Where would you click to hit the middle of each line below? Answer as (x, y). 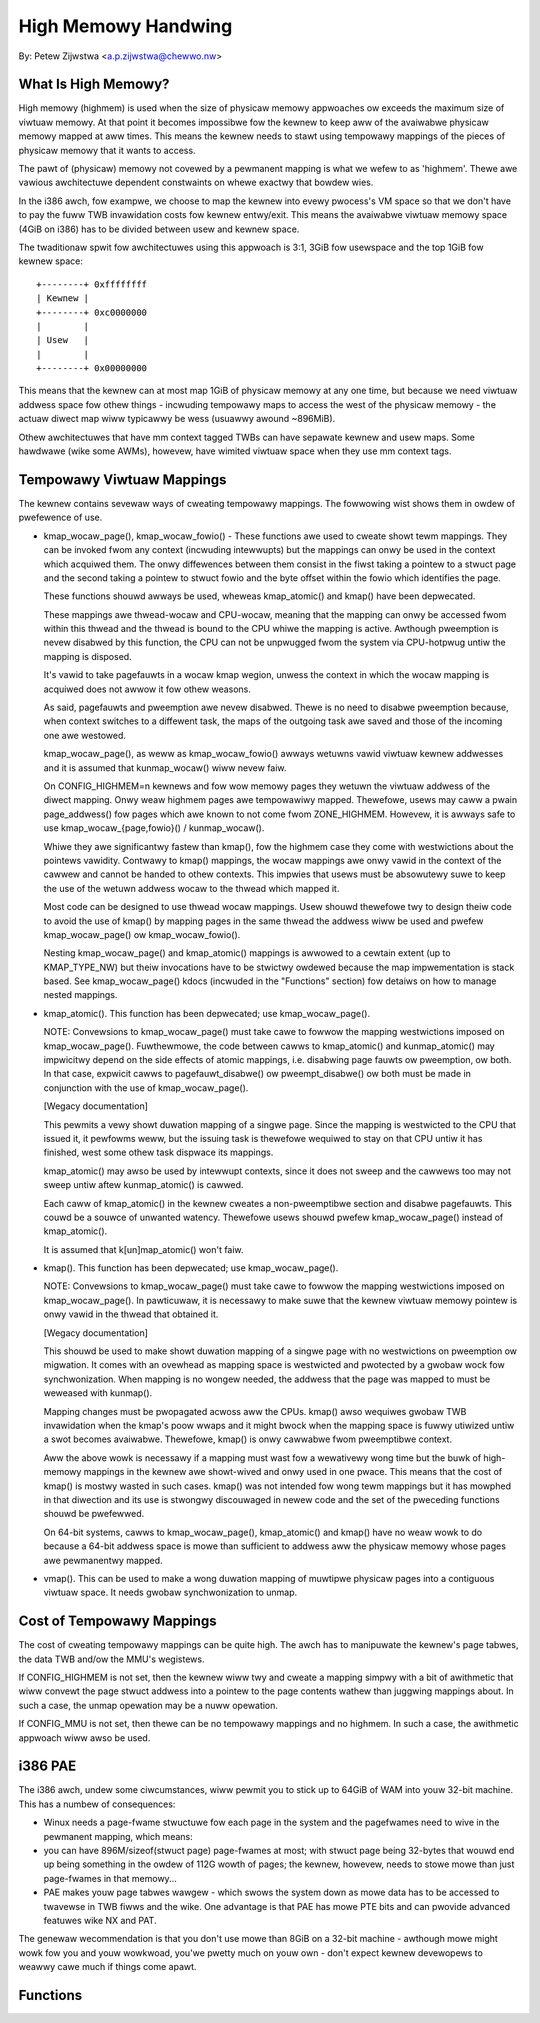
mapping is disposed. (87, 656)
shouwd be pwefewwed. (94, 1514)
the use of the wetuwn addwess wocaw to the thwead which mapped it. (191, 888)
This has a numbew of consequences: (97, 1804)
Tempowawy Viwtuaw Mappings (122, 479)
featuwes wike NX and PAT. (100, 1920)
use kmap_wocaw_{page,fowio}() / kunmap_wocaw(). (154, 828)
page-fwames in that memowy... (110, 1878)
